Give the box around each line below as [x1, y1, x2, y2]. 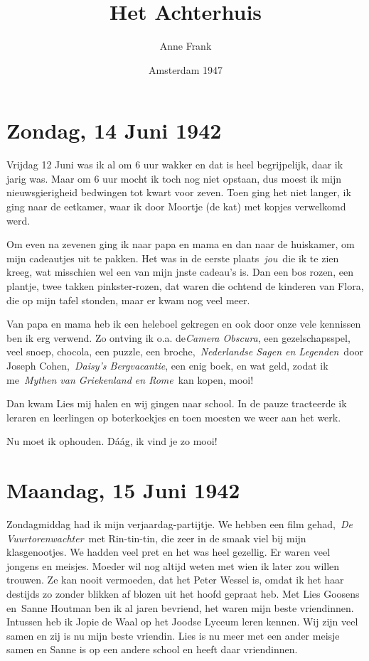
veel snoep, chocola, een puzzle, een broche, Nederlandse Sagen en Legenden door [6, 344, 364, 359]
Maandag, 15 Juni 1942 [6, 475, 240, 505]
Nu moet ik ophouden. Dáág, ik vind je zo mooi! [6, 434, 218, 448]
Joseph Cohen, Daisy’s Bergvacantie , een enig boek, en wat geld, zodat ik [6, 358, 328, 372]
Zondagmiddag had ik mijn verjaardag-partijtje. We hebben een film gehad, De [6, 517, 353, 532]
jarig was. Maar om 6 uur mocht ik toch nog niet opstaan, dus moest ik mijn [6, 171, 341, 186]
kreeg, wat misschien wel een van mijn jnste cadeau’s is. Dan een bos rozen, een [6, 264, 353, 279]
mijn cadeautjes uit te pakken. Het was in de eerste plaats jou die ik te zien [6, 250, 339, 265]
